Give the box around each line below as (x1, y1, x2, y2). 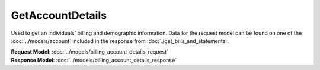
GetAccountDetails (11, 9, 107, 22)
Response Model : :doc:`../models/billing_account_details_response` (11, 56, 177, 64)
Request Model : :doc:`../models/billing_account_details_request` (11, 48, 169, 55)
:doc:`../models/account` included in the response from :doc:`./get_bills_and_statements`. (11, 37, 229, 44)
